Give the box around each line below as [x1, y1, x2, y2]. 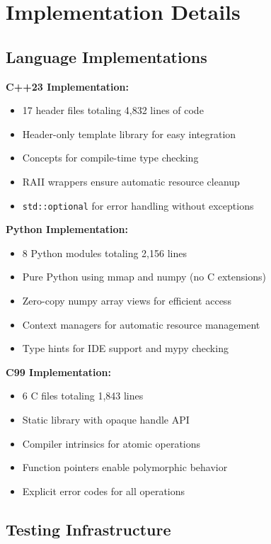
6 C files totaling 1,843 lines [22, 388, 144, 403]
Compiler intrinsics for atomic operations [22, 436, 201, 450]
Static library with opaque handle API [22, 412, 190, 426]
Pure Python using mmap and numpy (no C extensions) [22, 269, 266, 284]
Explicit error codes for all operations [22, 483, 185, 498]
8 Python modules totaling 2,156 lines [22, 245, 187, 260]
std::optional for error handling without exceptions [22, 198, 254, 212]
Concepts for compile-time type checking [22, 150, 199, 165]
